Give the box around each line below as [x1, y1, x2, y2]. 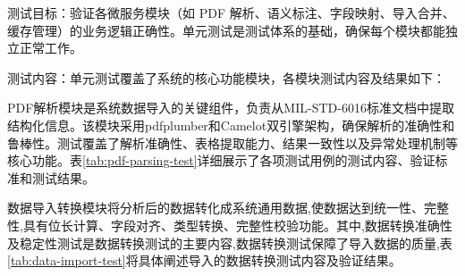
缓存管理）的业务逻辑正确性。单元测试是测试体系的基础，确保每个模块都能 [7, 21, 445, 39]
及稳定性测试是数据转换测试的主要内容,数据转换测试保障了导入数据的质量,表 [7, 233, 452, 252]
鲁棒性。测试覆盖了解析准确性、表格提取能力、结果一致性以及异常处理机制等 [7, 133, 458, 152]
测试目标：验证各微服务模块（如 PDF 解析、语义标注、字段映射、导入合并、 [7, 4, 455, 21]
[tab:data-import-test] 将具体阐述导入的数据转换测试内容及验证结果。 [7, 251, 402, 270]
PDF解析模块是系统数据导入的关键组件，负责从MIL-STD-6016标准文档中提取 [7, 98, 454, 117]
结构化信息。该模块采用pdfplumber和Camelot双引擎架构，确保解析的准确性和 [7, 115, 455, 134]
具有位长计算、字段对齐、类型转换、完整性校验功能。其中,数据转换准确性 [22, 215, 452, 234]
